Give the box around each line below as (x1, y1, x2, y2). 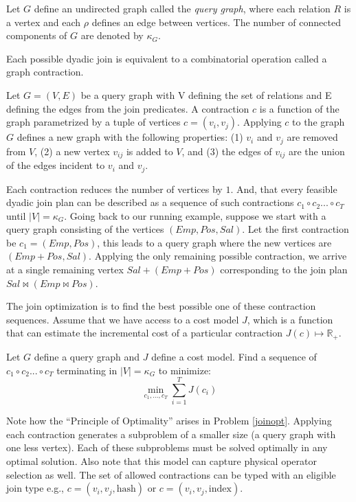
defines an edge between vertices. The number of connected (91, 14, 341, 29)
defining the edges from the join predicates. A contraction (6, 101, 249, 115)
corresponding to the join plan (220, 262, 348, 277)
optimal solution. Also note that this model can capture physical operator (6, 454, 317, 468)
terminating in (56, 363, 118, 377)
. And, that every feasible (230, 181, 337, 196)
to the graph (292, 115, 345, 129)
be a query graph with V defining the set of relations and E (80, 87, 332, 102)
